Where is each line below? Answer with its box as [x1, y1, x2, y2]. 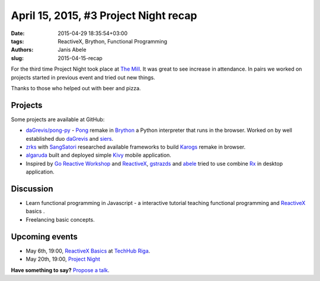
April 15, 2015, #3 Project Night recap [11, 9, 197, 22]
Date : [11, 30, 25, 37]
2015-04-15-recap [57, 54, 103, 62]
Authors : [11, 46, 34, 53]
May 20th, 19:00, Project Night [25, 255, 101, 263]
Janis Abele [57, 46, 87, 53]
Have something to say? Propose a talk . [11, 266, 110, 273]
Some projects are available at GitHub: [11, 116, 105, 123]
